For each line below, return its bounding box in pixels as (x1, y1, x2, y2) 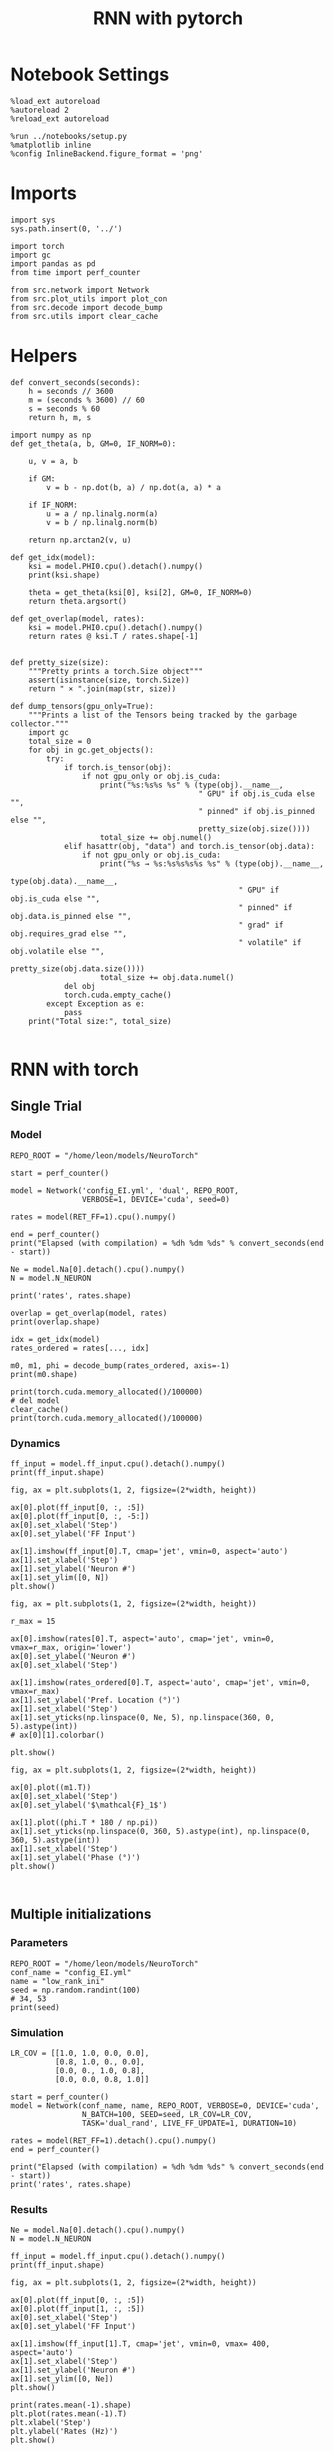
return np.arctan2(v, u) (28, 535, 132, 545)
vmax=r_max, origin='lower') (10, 1642, 132, 1652)
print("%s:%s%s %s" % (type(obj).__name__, (99, 780, 284, 790)
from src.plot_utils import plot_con (10, 293, 168, 304)
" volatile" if (238, 937, 302, 947)
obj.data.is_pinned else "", (10, 911, 132, 921)
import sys (10, 215, 56, 225)
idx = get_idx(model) (10, 1334, 101, 1344)
